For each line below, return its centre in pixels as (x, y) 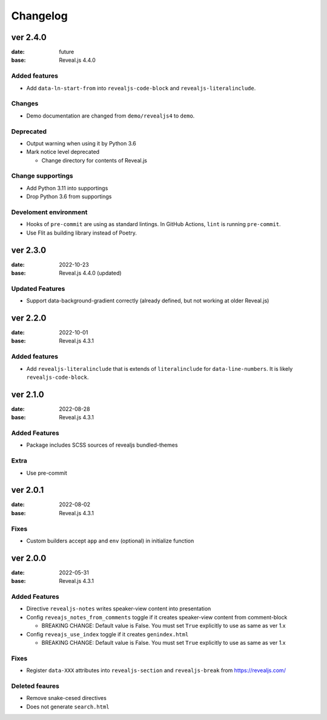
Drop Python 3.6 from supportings (69, 196)
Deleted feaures (35, 686)
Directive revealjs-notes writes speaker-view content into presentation (119, 608)
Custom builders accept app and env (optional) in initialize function (110, 541)
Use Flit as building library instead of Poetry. (82, 233)
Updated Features (38, 288)
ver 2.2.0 (29, 318)
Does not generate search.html (68, 707)
